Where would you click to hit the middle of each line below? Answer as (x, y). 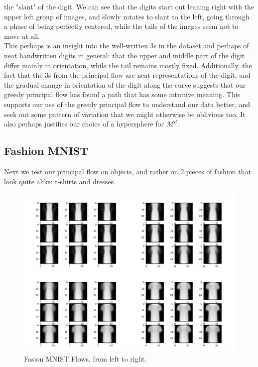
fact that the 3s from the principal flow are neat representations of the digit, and (127, 75)
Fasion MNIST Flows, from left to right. (85, 358)
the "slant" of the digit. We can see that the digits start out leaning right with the (129, 6)
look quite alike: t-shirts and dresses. (60, 181)
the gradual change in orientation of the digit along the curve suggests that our (125, 84)
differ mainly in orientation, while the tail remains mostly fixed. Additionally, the (128, 65)
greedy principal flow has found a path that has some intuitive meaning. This (122, 94)
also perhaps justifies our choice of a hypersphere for (84, 124)
